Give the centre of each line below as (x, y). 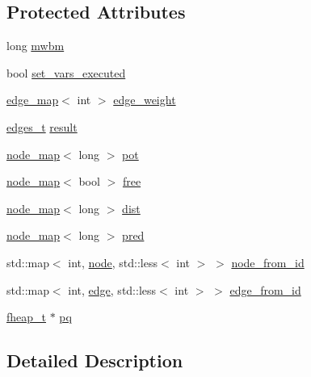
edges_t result (42, 126)
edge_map (33, 100)
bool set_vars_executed (66, 72)
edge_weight (145, 100)
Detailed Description (95, 360)
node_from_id (268, 262)
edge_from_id (265, 289)
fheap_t (27, 317)
